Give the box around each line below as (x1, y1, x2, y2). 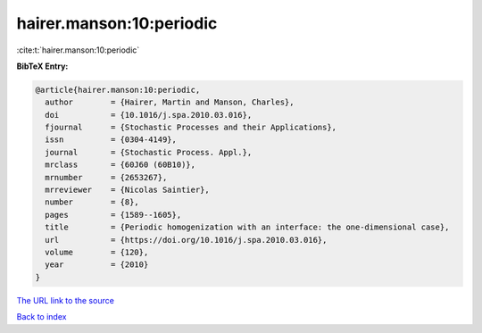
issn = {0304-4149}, (45, 135, 178, 145)
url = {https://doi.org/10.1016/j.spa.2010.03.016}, (45, 235, 328, 245)
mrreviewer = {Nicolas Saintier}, (45, 185, 210, 196)
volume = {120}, (45, 247, 149, 257)
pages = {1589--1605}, (45, 210, 182, 220)
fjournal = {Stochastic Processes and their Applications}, (45, 122, 337, 133)
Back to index (16, 312, 67, 322)
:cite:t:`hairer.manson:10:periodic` (16, 45, 140, 55)
